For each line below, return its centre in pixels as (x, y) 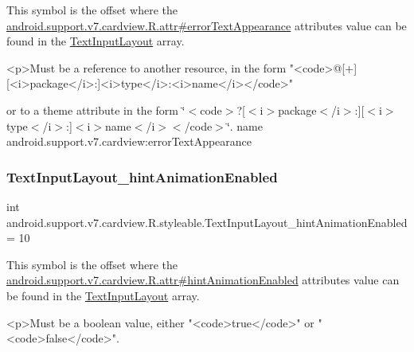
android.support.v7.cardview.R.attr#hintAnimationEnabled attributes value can (203, 280)
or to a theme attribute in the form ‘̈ (96, 110)
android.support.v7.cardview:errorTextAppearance (129, 141)
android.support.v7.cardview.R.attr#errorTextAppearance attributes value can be (207, 25)
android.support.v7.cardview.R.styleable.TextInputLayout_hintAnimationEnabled (207, 222)
